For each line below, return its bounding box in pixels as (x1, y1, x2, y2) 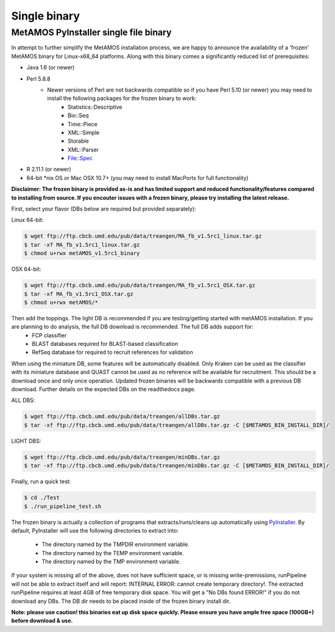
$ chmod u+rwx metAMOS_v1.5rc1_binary (24, 250, 140, 257)
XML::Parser (68, 146, 99, 153)
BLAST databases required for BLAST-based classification (32, 340, 178, 348)
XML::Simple (68, 129, 100, 136)
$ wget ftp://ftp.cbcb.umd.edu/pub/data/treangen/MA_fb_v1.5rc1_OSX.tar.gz (24, 282, 256, 289)
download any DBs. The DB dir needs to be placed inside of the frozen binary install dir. (11, 597, 231, 605)
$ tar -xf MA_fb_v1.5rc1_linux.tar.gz (24, 241, 140, 248)
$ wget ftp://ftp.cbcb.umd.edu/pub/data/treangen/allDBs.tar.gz (24, 413, 220, 420)
